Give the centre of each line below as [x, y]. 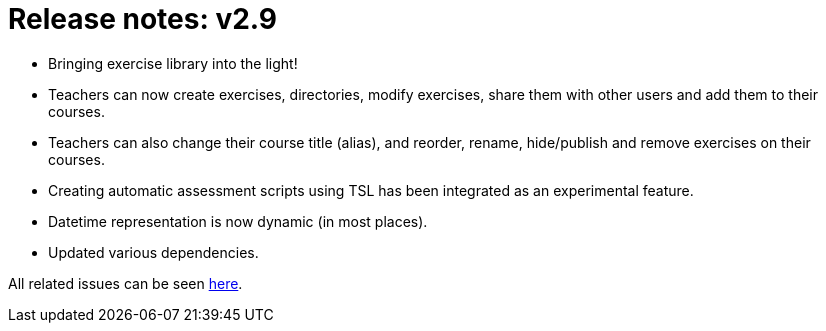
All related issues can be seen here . [125, 283]
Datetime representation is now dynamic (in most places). [238, 221]
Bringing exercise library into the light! [173, 63]
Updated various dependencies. [153, 252]
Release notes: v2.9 [143, 19]
